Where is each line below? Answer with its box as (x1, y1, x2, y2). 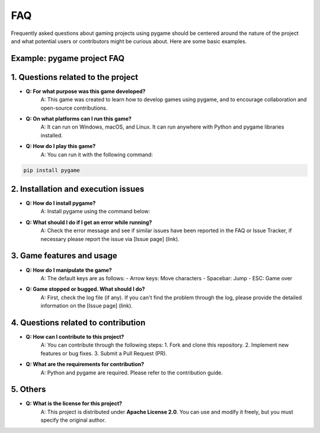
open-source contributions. (40, 104, 108, 111)
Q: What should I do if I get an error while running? (25, 219, 152, 226)
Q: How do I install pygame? (25, 200, 96, 207)
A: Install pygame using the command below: (40, 208, 151, 215)
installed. (40, 131, 63, 139)
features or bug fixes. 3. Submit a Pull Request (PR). (40, 349, 167, 357)
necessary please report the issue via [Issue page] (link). (40, 235, 180, 242)
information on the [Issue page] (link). (40, 302, 133, 309)
